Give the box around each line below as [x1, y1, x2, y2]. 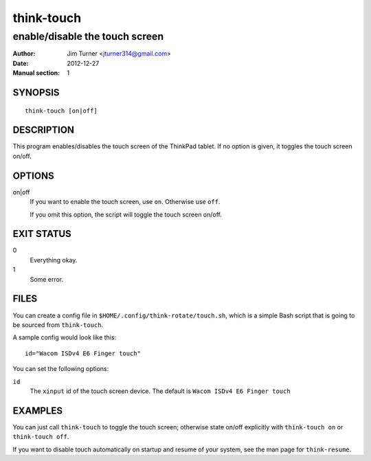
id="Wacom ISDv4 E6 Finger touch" [25, 349, 141, 357]
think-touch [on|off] [25, 106, 98, 115]
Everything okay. [30, 256, 78, 264]
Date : [12, 59, 29, 67]
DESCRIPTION [12, 124, 75, 136]
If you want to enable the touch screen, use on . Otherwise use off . [30, 198, 221, 206]
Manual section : [12, 69, 60, 77]
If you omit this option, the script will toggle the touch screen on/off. [30, 210, 223, 218]
